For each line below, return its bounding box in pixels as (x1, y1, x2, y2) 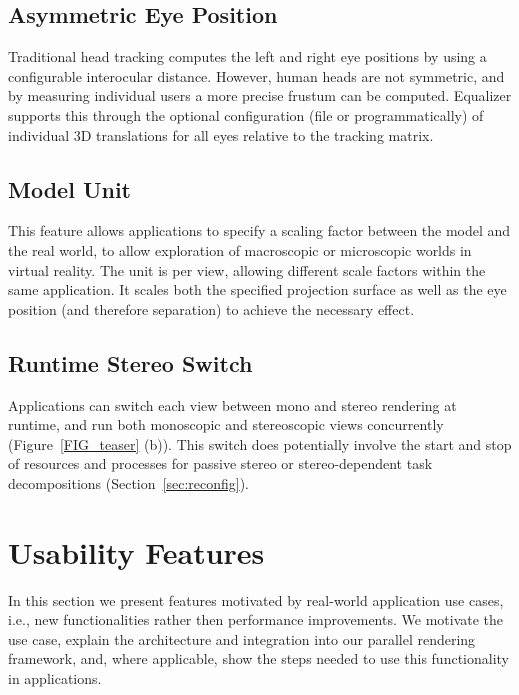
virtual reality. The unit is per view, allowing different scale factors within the (8, 259, 486, 280)
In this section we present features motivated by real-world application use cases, (8, 589, 504, 610)
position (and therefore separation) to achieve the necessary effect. (8, 298, 415, 319)
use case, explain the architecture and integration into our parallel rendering (8, 628, 476, 649)
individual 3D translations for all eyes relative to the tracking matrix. (8, 124, 434, 145)
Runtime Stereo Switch (8, 347, 253, 378)
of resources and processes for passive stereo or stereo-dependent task (8, 453, 433, 474)
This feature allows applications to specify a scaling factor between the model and (8, 220, 511, 241)
